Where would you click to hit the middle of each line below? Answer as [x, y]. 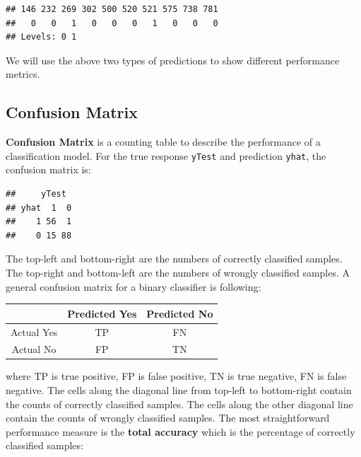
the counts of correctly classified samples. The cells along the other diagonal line [179, 404]
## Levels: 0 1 [41, 37]
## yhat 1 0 [39, 208]
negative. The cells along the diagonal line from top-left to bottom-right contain [179, 390]
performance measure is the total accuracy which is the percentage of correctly [180, 431]
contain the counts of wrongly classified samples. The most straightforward [168, 418]
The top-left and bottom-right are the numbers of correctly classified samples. [174, 259]
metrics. [23, 74]
